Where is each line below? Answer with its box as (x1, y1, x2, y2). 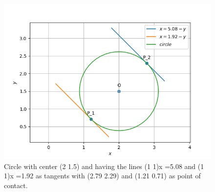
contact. (4, 180, 28, 190)
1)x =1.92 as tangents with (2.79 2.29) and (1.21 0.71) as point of (4, 171, 201, 181)
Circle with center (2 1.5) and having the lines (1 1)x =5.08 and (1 (4, 161, 204, 171)
